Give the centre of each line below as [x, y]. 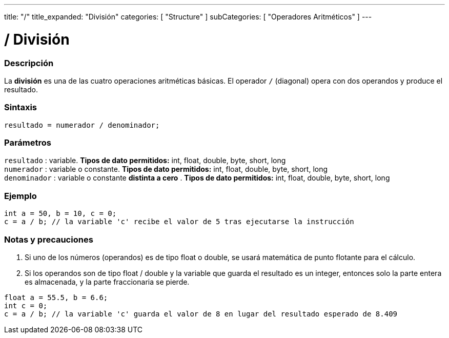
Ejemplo [21, 196]
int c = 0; [26, 305]
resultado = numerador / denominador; [82, 125]
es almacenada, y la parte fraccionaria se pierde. [107, 282]
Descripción [29, 63]
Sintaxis [21, 107]
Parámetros [28, 143]
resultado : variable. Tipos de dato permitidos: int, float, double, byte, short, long [145, 161]
